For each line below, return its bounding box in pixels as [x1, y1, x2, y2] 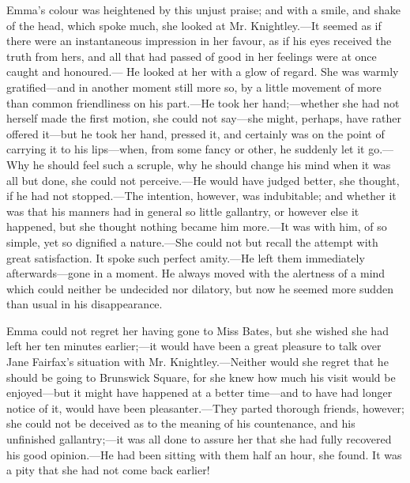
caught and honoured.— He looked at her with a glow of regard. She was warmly [6, 63, 399, 80]
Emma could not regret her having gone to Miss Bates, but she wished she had [6, 322, 389, 338]
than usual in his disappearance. [6, 296, 163, 312]
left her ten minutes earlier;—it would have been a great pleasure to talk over [6, 338, 382, 354]
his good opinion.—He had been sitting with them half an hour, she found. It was [6, 446, 402, 462]
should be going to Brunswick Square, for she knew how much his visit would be [6, 368, 396, 385]
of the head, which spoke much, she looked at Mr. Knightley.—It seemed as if [6, 17, 382, 33]
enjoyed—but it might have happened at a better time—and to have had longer [6, 384, 393, 401]
